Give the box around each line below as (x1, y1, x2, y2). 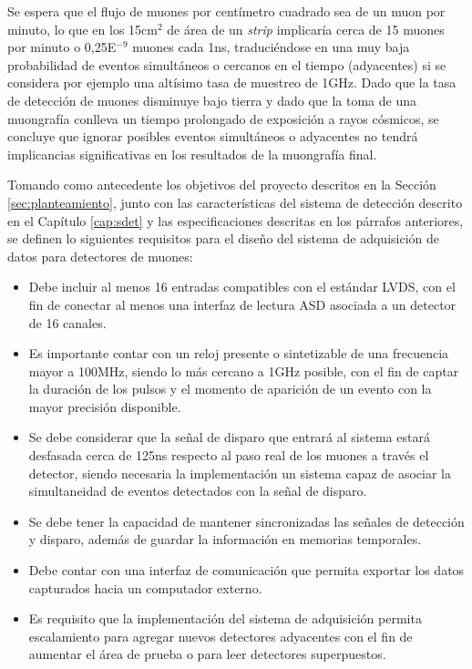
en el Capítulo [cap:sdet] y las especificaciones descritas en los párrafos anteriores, (7, 211, 464, 230)
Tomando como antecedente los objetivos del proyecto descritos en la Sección (7, 175, 436, 194)
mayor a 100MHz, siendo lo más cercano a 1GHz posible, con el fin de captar (28, 361, 459, 380)
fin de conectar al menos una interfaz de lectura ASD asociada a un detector (28, 294, 457, 314)
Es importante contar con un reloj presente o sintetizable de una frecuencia (28, 344, 449, 363)
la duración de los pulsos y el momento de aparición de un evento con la (28, 379, 432, 398)
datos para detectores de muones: (7, 246, 193, 265)
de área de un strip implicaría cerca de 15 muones (167, 19, 445, 38)
